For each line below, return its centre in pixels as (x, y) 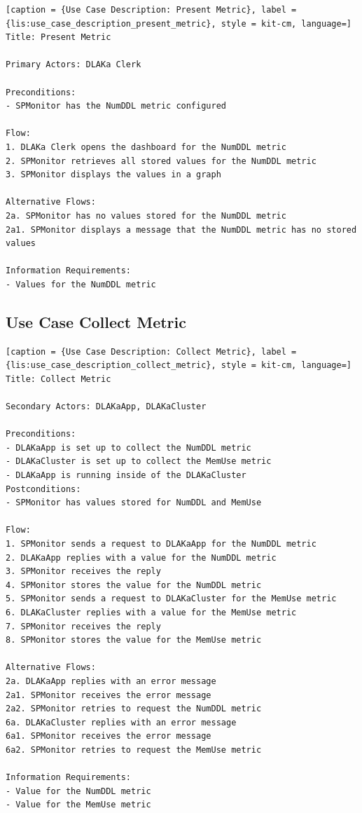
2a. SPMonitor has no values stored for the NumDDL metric (146, 216)
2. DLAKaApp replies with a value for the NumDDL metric (141, 558)
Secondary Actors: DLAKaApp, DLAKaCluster (106, 407)
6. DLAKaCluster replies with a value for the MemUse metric (151, 612)
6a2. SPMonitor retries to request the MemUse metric (134, 750)
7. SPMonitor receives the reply (83, 626)
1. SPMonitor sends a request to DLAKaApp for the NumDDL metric (161, 544)
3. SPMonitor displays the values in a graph (113, 175)
